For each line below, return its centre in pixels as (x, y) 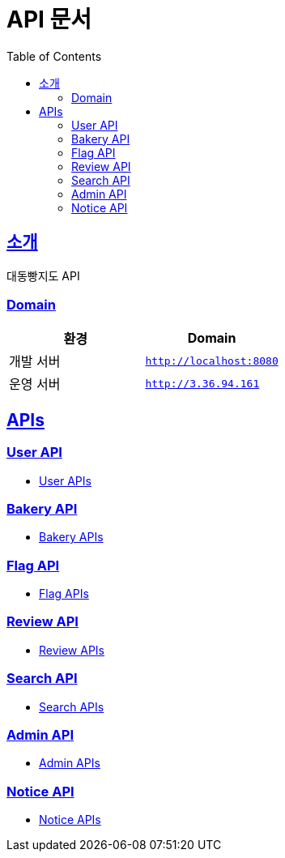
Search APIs (72, 706)
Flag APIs (64, 594)
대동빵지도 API (43, 275)
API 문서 (49, 19)
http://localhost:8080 (212, 361)
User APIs (65, 480)
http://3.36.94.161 (202, 383)
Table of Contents (54, 56)
